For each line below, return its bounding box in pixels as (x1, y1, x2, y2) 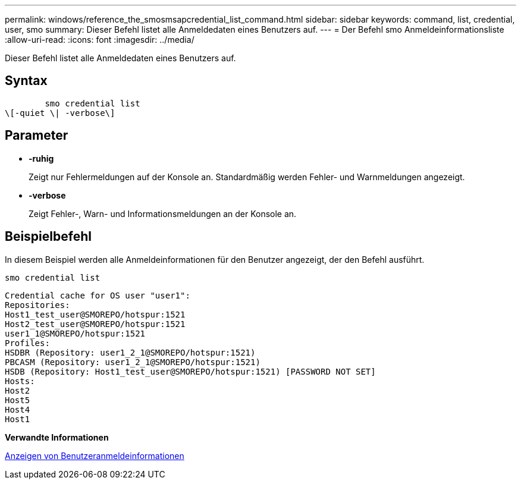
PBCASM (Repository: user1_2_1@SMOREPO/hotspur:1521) (5, 357, 260, 367)
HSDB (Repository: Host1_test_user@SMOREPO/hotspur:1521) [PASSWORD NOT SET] (5, 366, 376, 376)
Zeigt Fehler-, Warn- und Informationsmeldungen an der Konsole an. (29, 208, 297, 219)
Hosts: (5, 376, 35, 386)
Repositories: (5, 300, 70, 310)
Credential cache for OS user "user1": (5, 290, 190, 300)
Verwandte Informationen (5, 432, 109, 442)
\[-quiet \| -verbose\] (5, 108, 115, 118)
